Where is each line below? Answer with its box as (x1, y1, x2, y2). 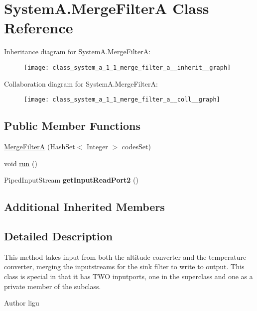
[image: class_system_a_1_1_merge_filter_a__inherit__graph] (24, 64, 231, 71)
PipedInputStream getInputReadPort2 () (4, 175, 138, 185)
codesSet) (122, 141, 151, 152)
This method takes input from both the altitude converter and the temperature (4, 251, 247, 262)
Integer (87, 141, 108, 152)
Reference (4, 17, 73, 38)
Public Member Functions (4, 118, 140, 133)
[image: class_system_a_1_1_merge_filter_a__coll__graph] (24, 96, 220, 104)
